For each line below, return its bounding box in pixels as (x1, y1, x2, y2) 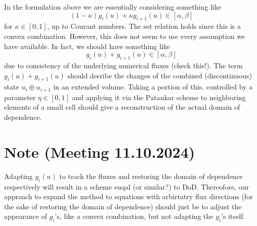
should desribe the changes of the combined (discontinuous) (67, 70, 252, 80)
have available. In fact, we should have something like (4, 40, 170, 51)
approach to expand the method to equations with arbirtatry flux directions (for (4, 191, 253, 202)
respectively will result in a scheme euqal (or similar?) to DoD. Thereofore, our (4, 181, 249, 192)
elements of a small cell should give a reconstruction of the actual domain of (4, 102, 240, 112)
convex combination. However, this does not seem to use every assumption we (4, 30, 245, 41)
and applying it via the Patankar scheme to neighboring (72, 92, 246, 102)
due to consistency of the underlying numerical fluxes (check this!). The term (4, 60, 243, 70)
